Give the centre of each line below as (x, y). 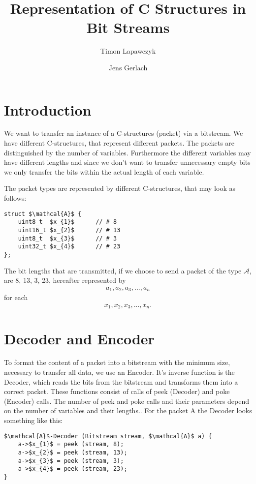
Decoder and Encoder (79, 339)
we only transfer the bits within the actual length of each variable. (104, 171)
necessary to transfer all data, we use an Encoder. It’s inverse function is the (119, 372)
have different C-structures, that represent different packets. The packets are (119, 143)
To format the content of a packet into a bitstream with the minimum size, (117, 362)
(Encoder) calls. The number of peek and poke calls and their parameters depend (127, 401)
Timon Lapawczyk (128, 51)
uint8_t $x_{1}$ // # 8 (67, 222)
